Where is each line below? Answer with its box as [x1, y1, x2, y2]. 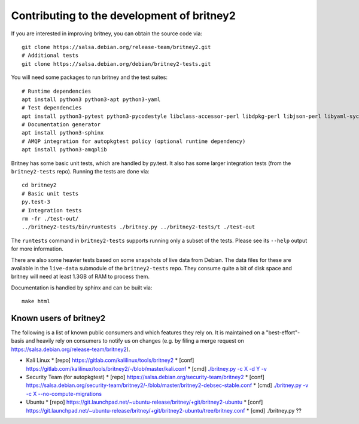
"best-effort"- [266, 329, 300, 336]
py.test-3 [22, 199, 50, 206]
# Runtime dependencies [22, 87, 92, 94]
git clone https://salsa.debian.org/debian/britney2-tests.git [22, 60, 211, 67]
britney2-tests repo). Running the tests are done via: [11, 168, 150, 175]
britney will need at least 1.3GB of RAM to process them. [11, 273, 150, 280]
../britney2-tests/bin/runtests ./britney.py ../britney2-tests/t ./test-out [22, 224, 255, 230]
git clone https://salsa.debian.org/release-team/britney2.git [22, 44, 211, 50]
